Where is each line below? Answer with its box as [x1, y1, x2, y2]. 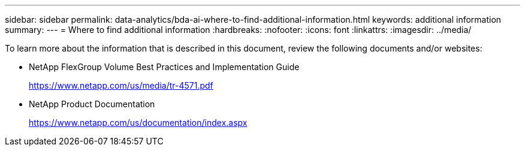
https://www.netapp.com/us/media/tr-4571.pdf [29, 80, 213, 90]
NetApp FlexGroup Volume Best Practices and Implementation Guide [29, 62, 300, 72]
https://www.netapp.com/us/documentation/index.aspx [29, 117, 248, 128]
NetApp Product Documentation [29, 99, 155, 109]
